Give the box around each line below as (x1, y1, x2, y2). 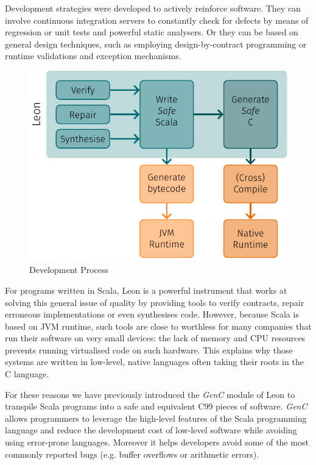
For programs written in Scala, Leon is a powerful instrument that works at (5, 283, 287, 296)
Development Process (29, 263, 109, 276)
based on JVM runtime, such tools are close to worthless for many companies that (5, 319, 312, 332)
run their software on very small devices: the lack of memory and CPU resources (5, 332, 306, 344)
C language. (5, 367, 49, 380)
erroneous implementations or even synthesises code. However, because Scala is (5, 308, 299, 321)
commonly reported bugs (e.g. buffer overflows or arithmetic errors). (5, 447, 259, 460)
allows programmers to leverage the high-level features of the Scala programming (5, 411, 307, 424)
